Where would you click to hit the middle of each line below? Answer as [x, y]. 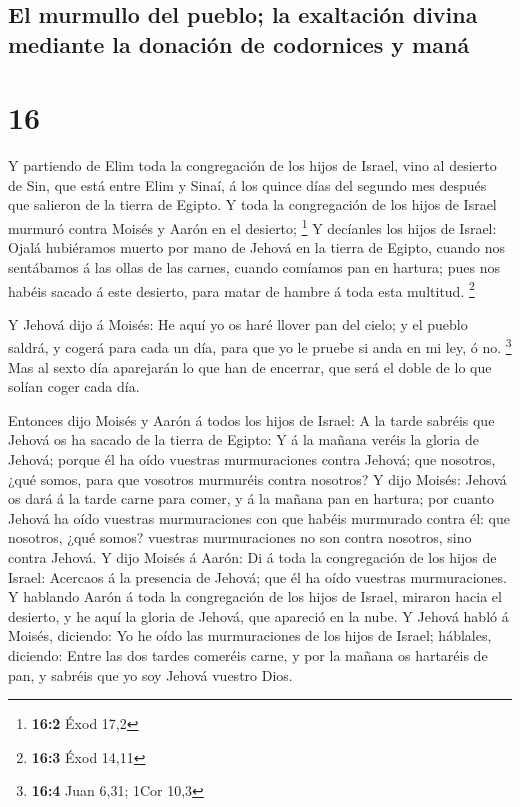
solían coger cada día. [74, 386]
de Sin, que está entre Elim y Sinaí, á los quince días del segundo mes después [247, 184]
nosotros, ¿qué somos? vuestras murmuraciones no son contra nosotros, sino [240, 537]
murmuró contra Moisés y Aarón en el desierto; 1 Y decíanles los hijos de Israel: [252, 226]
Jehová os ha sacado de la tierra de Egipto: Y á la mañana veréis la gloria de [243, 439]
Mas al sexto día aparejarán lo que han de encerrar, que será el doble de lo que [250, 366]
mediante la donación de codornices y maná [239, 43]
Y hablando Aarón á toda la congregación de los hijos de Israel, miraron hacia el [255, 596]
